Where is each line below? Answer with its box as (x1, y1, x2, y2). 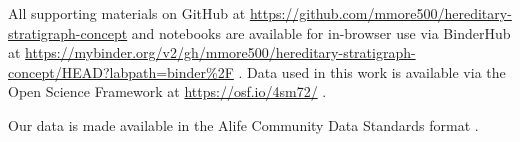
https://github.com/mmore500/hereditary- (249, 3, 512, 23)
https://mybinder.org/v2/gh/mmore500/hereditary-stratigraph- (25, 42, 416, 63)
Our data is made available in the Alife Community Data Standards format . (8, 114, 479, 135)
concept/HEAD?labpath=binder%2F (8, 61, 234, 82)
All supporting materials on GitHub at (8, 3, 246, 23)
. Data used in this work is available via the (238, 61, 506, 82)
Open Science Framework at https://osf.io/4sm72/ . (8, 81, 327, 102)
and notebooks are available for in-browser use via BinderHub (131, 22, 511, 43)
